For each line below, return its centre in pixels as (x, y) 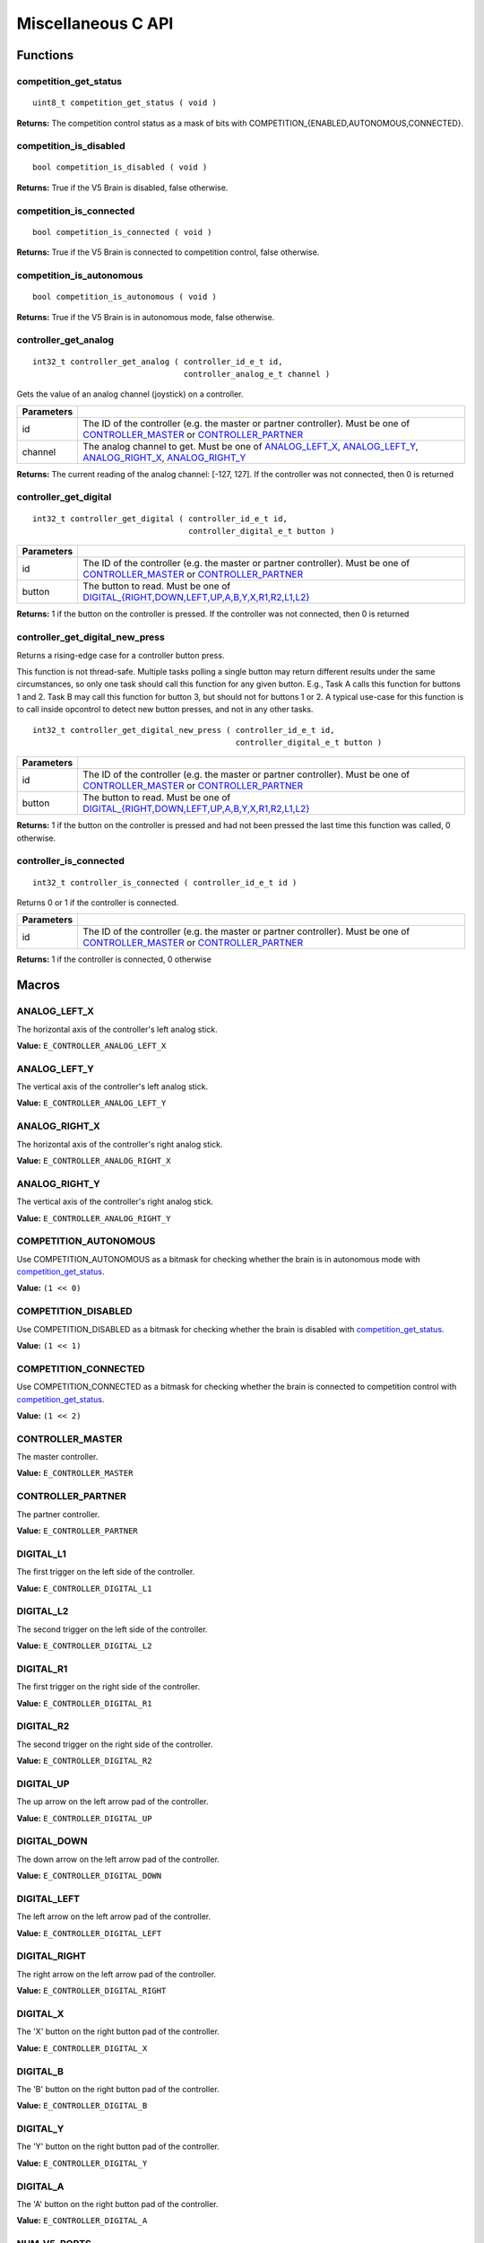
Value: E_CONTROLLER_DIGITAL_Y (82, 2163)
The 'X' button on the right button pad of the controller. (118, 2031)
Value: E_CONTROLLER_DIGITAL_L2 (84, 1645)
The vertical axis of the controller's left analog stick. (112, 1087)
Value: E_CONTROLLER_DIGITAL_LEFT (89, 1933)
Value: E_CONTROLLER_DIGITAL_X (82, 2048)
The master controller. (57, 1457)
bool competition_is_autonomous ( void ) (125, 297)
